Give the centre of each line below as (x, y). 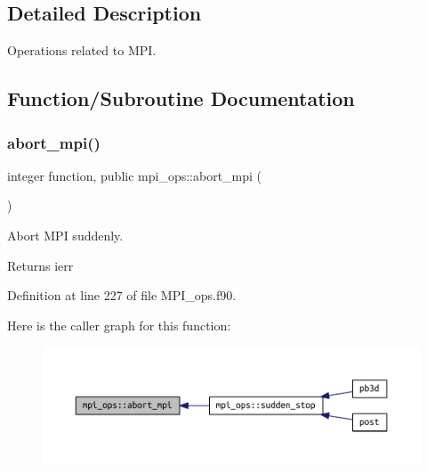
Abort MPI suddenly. (65, 235)
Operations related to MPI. (82, 50)
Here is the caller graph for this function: (119, 325)
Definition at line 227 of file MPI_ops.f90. (122, 295)
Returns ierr (40, 265)
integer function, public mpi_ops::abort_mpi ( (135, 175)
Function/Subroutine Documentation (181, 98)
